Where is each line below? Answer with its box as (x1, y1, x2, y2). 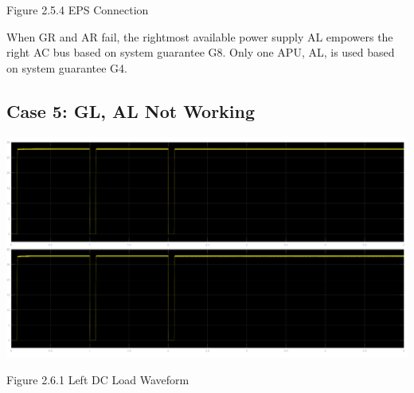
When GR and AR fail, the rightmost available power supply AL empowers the (6, 28, 393, 45)
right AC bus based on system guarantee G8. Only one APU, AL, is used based (6, 44, 395, 61)
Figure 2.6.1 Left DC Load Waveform (6, 371, 189, 388)
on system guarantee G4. (6, 59, 127, 76)
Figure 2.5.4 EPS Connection (6, 2, 149, 18)
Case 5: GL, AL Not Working (6, 98, 256, 123)
